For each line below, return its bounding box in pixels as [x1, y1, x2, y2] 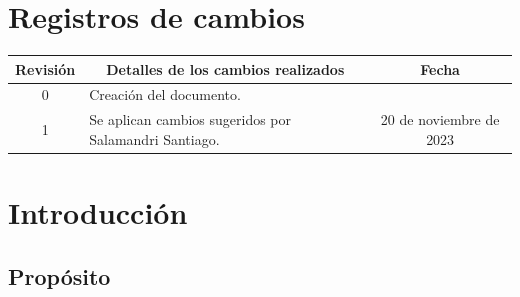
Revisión [15, 58, 76, 79]
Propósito [8, 260, 111, 291]
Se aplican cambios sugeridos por [89, 109, 292, 130]
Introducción [8, 192, 188, 233]
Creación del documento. [89, 84, 241, 105]
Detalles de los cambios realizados [106, 58, 345, 79]
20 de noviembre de [380, 109, 500, 130]
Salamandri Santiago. [89, 128, 220, 149]
